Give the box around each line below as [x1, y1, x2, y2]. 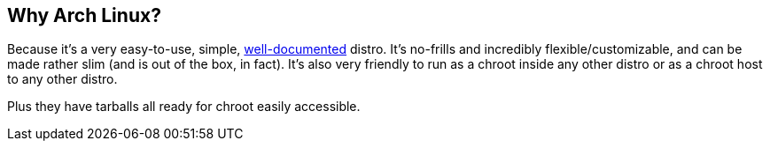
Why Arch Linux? [7, 4, 161, 26]
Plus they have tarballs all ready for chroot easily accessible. [7, 99, 361, 115]
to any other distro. [7, 71, 118, 87]
